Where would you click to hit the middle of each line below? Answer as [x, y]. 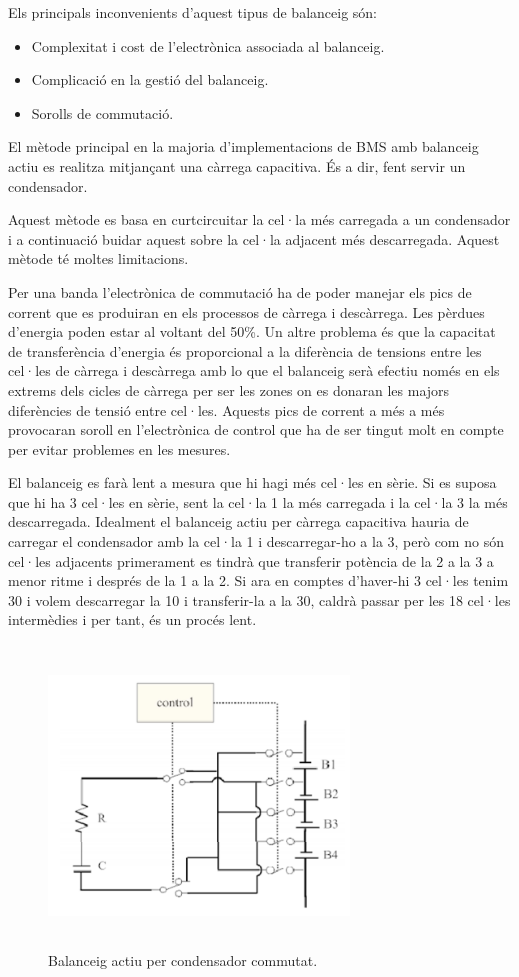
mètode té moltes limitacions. [98, 258]
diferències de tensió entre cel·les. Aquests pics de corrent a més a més [226, 409]
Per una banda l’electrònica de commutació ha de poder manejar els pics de [240, 291]
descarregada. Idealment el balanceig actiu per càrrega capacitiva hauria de [238, 521]
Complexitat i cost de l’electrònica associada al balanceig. [208, 45]
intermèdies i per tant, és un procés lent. [132, 619]
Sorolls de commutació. [102, 112]
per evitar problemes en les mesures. [119, 448]
